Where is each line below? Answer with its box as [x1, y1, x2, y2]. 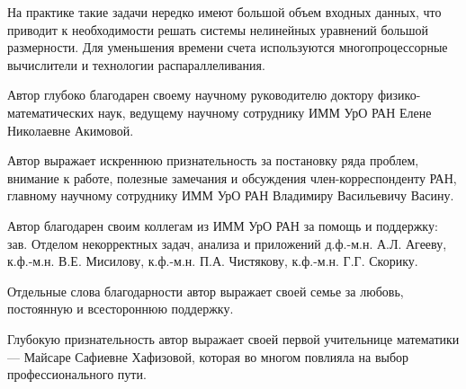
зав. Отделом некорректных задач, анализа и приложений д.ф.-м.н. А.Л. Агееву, [7, 234, 447, 252]
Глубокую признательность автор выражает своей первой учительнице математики [7, 329, 460, 348]
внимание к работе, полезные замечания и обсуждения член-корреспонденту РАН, [7, 168, 457, 187]
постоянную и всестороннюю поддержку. [7, 299, 234, 318]
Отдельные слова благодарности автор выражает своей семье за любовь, [7, 281, 404, 300]
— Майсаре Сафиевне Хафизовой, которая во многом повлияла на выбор [7, 347, 409, 366]
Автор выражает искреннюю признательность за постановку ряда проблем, [7, 151, 419, 170]
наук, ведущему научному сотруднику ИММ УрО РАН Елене [97, 102, 432, 121]
